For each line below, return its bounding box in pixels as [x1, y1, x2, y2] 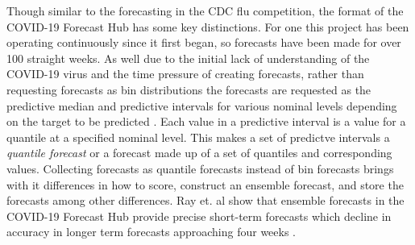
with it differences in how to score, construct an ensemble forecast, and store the [6, 176, 404, 193]
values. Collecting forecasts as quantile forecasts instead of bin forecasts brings [6, 160, 394, 176]
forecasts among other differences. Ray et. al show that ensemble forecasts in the [6, 192, 405, 209]
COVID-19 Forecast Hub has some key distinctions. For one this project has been [6, 18, 409, 35]
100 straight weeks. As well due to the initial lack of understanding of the [6, 49, 370, 66]
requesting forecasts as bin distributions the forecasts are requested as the [6, 81, 371, 98]
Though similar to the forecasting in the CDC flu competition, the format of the [6, 2, 404, 19]
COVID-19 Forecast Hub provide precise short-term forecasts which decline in [6, 207, 392, 224]
